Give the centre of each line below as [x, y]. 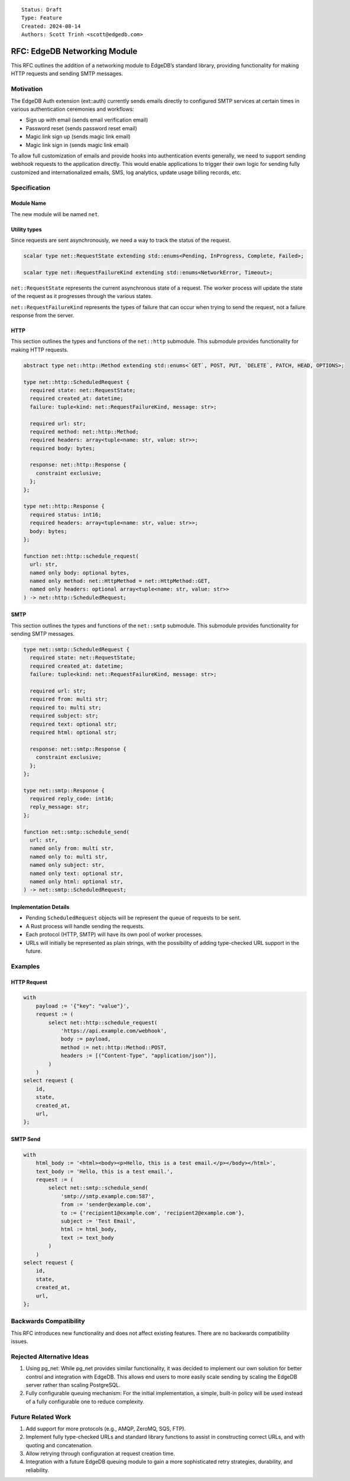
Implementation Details [40, 907]
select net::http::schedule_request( [103, 1022]
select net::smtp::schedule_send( [98, 1188]
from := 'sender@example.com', [106, 1205]
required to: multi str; [66, 707]
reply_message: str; [59, 807]
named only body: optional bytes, [80, 573]
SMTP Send [26, 1139]
